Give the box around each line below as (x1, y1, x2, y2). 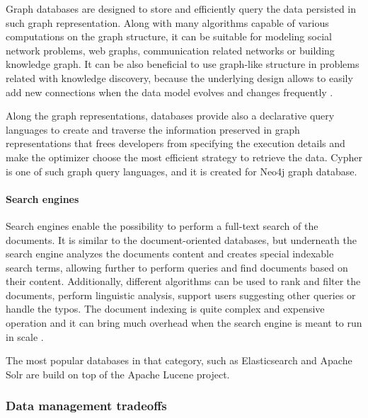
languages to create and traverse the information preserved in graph (6, 122, 300, 137)
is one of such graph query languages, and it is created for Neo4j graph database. (6, 163, 357, 178)
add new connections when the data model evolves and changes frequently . (6, 84, 333, 99)
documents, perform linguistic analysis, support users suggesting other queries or (6, 287, 356, 302)
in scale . (6, 329, 44, 344)
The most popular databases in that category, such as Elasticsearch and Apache (6, 353, 352, 368)
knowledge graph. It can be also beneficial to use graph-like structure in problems (6, 57, 360, 71)
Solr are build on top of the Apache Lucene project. (6, 366, 230, 381)
